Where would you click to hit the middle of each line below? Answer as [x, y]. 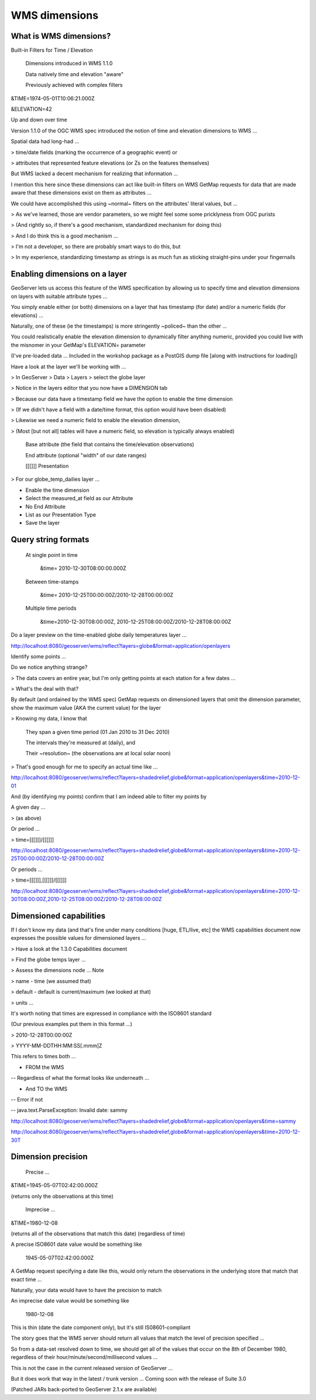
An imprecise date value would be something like [70, 1301]
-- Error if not [27, 1100]
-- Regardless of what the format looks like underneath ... [80, 1078]
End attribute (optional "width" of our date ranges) [86, 455]
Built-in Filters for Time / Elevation [52, 50]
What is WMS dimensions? [61, 36]
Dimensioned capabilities [58, 915]
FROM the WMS [45, 1067]
